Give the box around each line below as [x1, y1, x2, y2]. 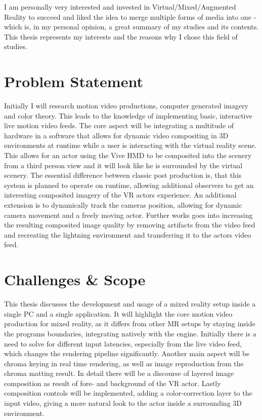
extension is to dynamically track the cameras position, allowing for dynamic [4, 200, 242, 210]
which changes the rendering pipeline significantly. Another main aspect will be [4, 348, 250, 359]
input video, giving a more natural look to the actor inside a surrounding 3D [4, 398, 242, 408]
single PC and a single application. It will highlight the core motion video [4, 308, 233, 319]
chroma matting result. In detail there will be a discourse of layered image [4, 368, 234, 378]
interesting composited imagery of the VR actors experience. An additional [4, 189, 237, 200]
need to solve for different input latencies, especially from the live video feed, [4, 338, 242, 349]
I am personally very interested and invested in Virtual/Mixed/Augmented [4, 2, 236, 12]
